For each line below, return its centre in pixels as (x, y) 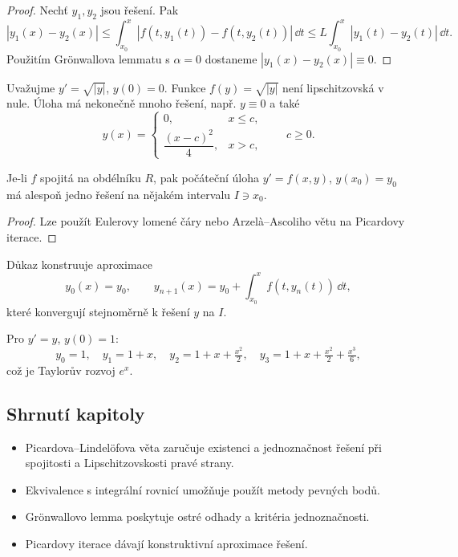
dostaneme (231, 58)
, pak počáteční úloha (206, 177)
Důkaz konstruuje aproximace (79, 264)
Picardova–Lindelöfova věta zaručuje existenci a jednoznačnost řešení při (203, 447)
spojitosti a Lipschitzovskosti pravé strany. (130, 463)
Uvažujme (31, 87)
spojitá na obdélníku (91, 177)
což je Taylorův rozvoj (61, 370)
